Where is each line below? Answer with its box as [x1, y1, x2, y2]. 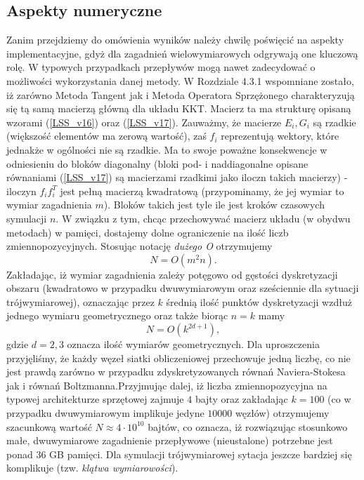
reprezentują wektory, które [221, 128, 339, 143]
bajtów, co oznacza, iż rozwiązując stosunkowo [148, 419, 348, 434]
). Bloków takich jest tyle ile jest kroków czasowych [103, 197, 325, 212]
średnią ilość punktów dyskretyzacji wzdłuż [166, 294, 352, 309]
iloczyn [6, 183, 37, 198]
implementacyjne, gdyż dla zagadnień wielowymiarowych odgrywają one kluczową [6, 46, 358, 60]
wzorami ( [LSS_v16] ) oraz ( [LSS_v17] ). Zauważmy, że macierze [6, 114, 282, 129]
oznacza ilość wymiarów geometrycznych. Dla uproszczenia [67, 337, 320, 352]
